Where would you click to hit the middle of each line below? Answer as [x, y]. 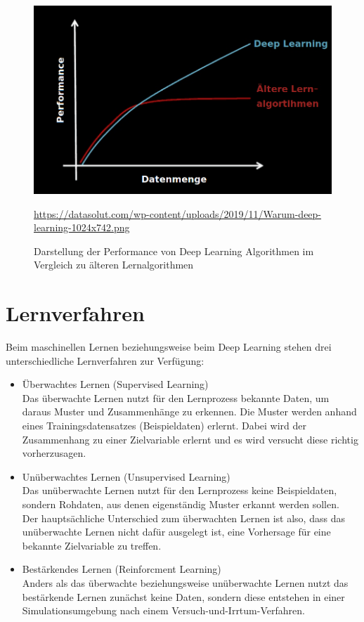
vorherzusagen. [54, 453]
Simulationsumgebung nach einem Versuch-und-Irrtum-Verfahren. [163, 610]
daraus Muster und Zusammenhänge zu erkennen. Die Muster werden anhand [189, 412]
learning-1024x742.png [82, 227]
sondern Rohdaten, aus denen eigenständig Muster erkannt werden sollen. [181, 504]
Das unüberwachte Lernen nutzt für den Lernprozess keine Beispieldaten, [180, 490]
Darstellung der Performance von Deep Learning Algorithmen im [174, 251]
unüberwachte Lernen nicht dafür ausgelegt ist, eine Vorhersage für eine [176, 532]
